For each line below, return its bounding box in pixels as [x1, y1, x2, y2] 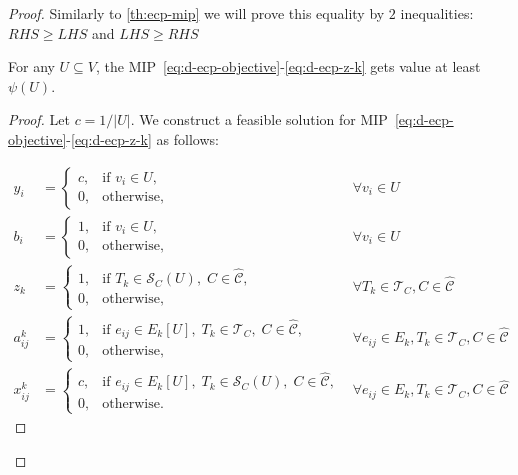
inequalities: [400, 3, 474, 23]
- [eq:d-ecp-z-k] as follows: [66, 128, 219, 149]
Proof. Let [8, 109, 70, 130]
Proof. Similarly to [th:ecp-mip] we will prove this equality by [8, 3, 385, 23]
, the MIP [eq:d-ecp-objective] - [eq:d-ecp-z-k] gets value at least [95, 56, 481, 77]
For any [8, 56, 55, 77]
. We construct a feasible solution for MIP [130, 109, 388, 130]
